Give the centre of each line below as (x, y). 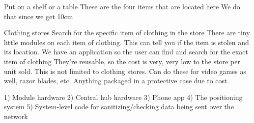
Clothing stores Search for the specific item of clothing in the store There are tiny (127, 33)
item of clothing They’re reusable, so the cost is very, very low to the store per (122, 61)
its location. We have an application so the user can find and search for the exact (126, 52)
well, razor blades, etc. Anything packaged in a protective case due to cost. (117, 81)
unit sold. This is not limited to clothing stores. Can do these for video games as (125, 71)
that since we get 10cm (39, 16)
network (16, 116)
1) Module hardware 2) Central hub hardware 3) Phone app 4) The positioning (123, 97)
